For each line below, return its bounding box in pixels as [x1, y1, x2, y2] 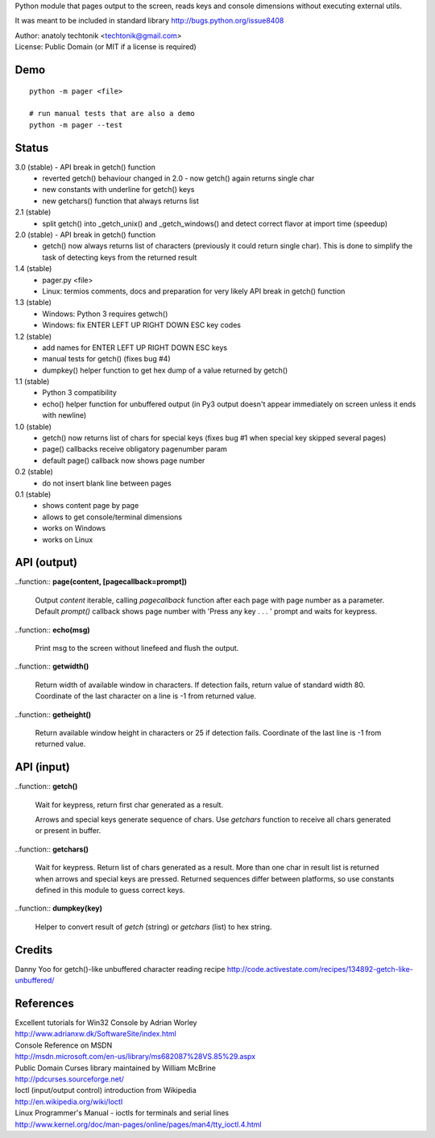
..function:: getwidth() [14, 661, 89, 671]
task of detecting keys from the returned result [42, 252, 197, 262]
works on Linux [42, 535, 93, 544]
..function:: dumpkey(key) [14, 903, 103, 913]
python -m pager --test [29, 120, 123, 129]
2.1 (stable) [14, 207, 52, 217]
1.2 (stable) [14, 331, 52, 341]
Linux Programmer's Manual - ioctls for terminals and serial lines [14, 1108, 230, 1118]
